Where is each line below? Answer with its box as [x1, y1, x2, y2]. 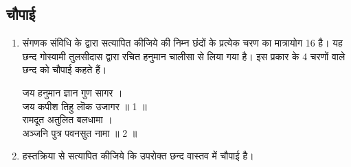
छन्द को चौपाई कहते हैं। [22, 62, 107, 77]
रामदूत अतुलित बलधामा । [22, 112, 113, 127]
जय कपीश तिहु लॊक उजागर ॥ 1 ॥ [22, 99, 147, 113]
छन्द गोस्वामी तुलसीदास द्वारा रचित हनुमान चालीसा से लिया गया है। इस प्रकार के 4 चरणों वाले [22, 49, 346, 63]
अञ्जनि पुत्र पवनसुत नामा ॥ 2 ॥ [22, 125, 137, 140]
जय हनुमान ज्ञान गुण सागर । [22, 85, 123, 99]
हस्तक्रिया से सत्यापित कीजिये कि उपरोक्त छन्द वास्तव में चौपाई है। [22, 149, 254, 163]
